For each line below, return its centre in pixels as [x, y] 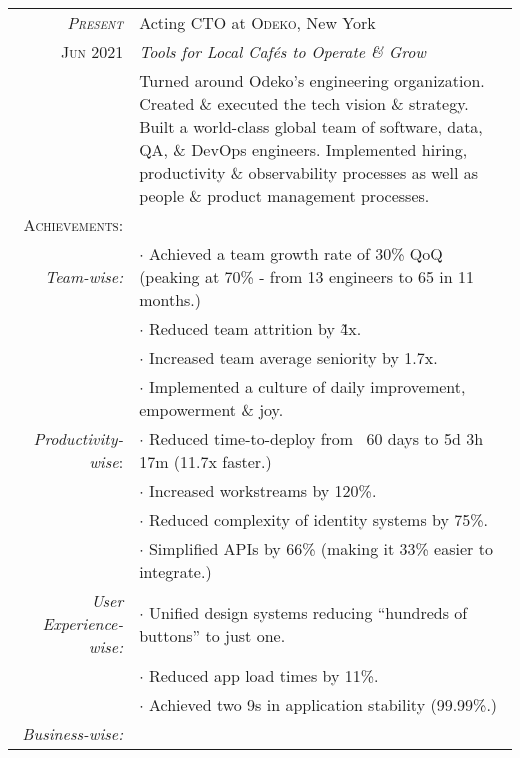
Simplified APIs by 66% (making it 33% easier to [320, 548]
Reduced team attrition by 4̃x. [255, 328]
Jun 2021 [92, 51]
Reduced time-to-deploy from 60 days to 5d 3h [316, 438]
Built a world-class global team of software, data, [311, 126]
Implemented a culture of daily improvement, [307, 386]
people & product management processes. [284, 195]
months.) [170, 299]
